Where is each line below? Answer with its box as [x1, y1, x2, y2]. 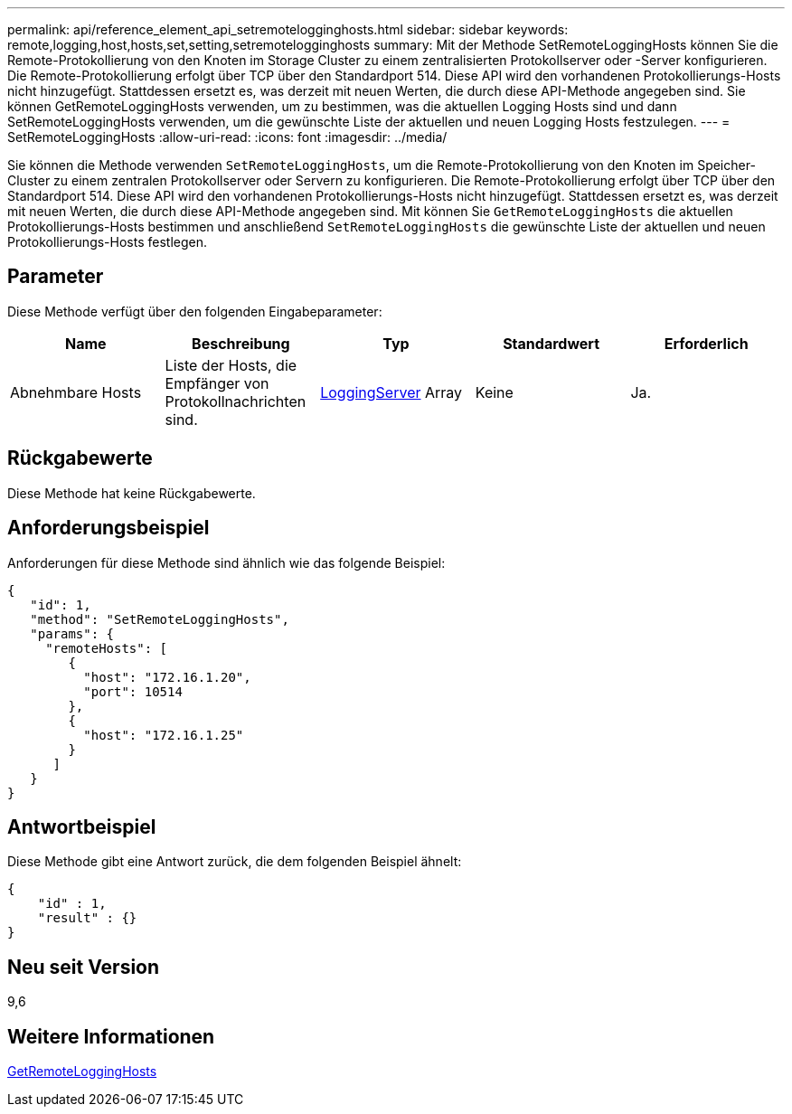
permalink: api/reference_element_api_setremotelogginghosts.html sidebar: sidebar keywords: [7, 22, 569, 37]
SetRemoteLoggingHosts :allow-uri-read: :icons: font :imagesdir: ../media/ [7, 129, 448, 145]
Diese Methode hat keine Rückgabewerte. [7, 485, 256, 501]
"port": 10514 [83, 684, 183, 699]
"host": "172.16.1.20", [83, 669, 251, 684]
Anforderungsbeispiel [7, 516, 210, 540]
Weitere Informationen [7, 1024, 215, 1048]
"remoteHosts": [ [45, 640, 168, 656]
